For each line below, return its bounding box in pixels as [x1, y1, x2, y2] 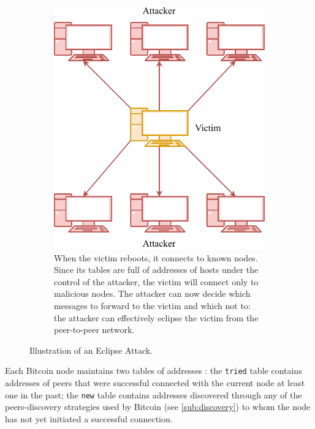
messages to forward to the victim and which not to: [54, 299, 251, 311]
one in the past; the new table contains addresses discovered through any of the [5, 388, 302, 401]
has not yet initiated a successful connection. [5, 412, 173, 425]
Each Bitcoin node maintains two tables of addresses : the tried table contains [5, 364, 302, 377]
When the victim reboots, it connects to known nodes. [54, 251, 258, 264]
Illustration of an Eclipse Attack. [29, 343, 153, 356]
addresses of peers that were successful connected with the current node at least [5, 376, 305, 389]
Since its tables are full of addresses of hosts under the [54, 263, 259, 276]
